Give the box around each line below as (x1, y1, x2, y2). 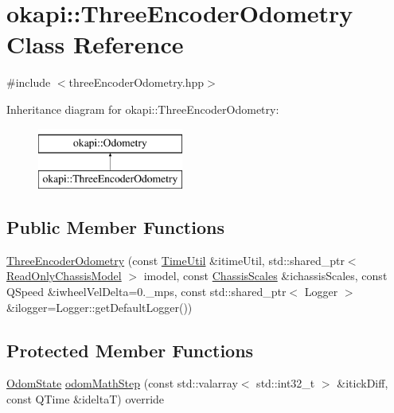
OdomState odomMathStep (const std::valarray (6, 375, 238, 392)
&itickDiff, (337, 375, 388, 392)
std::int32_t (256, 375, 315, 392)
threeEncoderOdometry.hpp (68, 74, 205, 91)
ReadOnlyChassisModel (6, 267, 122, 284)
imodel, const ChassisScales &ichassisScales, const (143, 267, 388, 284)
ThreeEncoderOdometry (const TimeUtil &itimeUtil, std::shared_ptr (6, 251, 345, 268)
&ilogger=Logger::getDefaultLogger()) (6, 298, 193, 315)
